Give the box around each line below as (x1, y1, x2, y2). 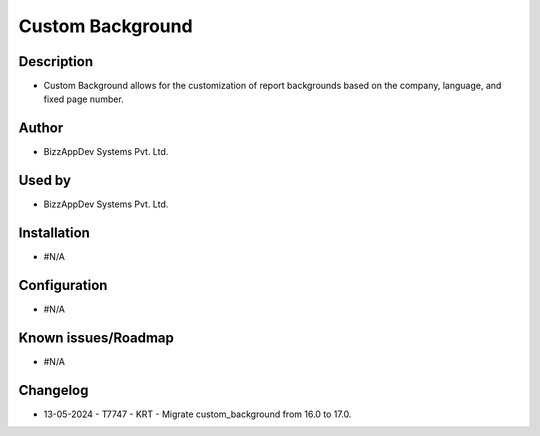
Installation (18, 225, 90, 242)
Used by (18, 172, 72, 189)
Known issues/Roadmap (18, 329, 175, 346)
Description (18, 53, 94, 70)
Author (18, 120, 64, 137)
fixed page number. (43, 93, 124, 105)
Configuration (18, 276, 108, 294)
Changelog (18, 381, 89, 399)
